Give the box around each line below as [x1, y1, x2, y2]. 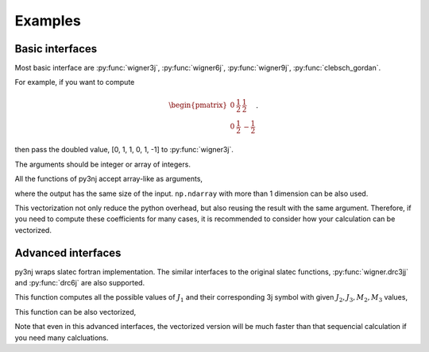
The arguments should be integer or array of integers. [14, 159, 191, 169]
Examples [14, 12, 81, 29]
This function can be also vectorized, [14, 307, 137, 316]
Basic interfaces [14, 42, 98, 55]
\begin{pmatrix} [168, 101, 228, 110]
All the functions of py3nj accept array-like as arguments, [14, 174, 203, 184]
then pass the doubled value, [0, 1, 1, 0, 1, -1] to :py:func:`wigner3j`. [14, 145, 234, 155]
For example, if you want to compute [14, 78, 135, 87]
